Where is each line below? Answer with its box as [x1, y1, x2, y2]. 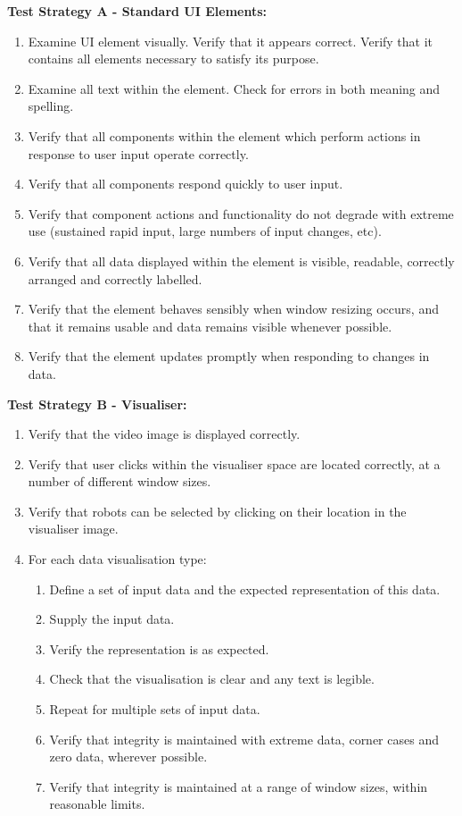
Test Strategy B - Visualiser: [7, 394, 187, 413]
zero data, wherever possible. [49, 747, 208, 766]
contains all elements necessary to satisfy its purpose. [28, 49, 319, 68]
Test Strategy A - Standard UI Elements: [7, 2, 268, 20]
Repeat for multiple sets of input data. [49, 700, 260, 719]
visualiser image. [28, 519, 119, 538]
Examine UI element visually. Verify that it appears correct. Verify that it [28, 31, 433, 50]
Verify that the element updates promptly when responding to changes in [28, 347, 430, 366]
